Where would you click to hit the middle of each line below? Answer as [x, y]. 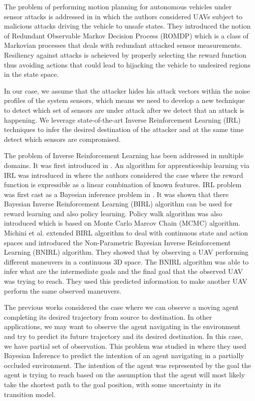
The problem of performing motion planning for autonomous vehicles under [118, 6]
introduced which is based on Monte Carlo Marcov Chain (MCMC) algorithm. [122, 223]
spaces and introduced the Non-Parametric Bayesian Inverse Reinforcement [117, 242]
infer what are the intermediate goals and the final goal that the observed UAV [124, 271]
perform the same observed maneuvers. [63, 290]
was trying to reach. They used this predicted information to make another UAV [126, 281]
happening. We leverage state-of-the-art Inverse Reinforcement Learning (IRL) [122, 119]
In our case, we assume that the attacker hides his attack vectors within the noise [127, 90]
